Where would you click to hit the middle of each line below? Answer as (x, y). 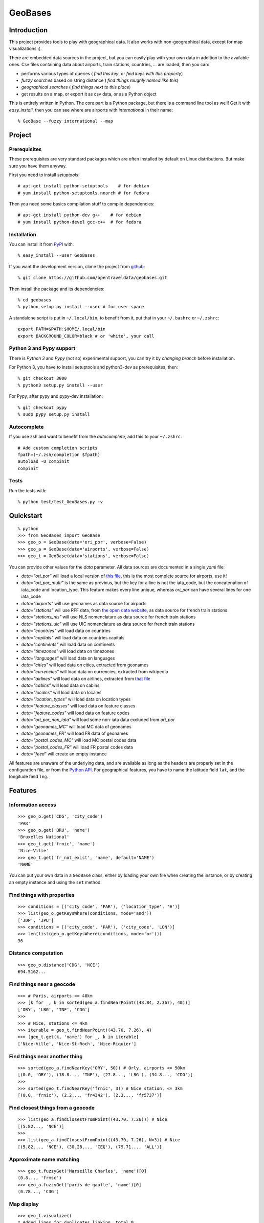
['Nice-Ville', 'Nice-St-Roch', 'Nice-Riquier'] (77, 1044)
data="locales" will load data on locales (61, 692)
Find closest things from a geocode (52, 1108)
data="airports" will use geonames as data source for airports (84, 603)
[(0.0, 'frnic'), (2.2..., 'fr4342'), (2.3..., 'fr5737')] (90, 1095)
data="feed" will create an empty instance (64, 754)
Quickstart (26, 516)
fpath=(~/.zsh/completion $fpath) (59, 454)
